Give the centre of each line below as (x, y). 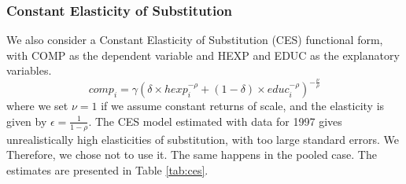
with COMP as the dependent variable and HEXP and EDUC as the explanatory (203, 55)
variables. (29, 70)
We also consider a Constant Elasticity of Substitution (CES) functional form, (195, 40)
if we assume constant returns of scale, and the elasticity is (243, 106)
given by (27, 121)
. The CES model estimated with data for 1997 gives (215, 121)
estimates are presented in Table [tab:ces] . (107, 169)
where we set (37, 106)
